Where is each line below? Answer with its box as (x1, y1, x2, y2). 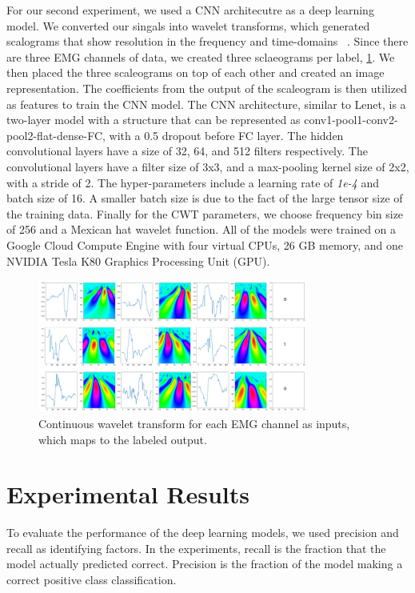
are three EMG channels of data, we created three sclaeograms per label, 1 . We (6, 48, 395, 65)
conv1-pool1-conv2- (304, 111, 398, 128)
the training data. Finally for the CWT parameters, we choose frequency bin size (6, 205, 404, 222)
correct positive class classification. (6, 571, 177, 587)
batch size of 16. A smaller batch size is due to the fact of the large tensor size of (6, 190, 403, 206)
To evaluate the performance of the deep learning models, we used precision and (6, 524, 399, 541)
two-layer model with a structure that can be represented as (6, 111, 301, 128)
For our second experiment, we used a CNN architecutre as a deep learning (6, 2, 374, 18)
